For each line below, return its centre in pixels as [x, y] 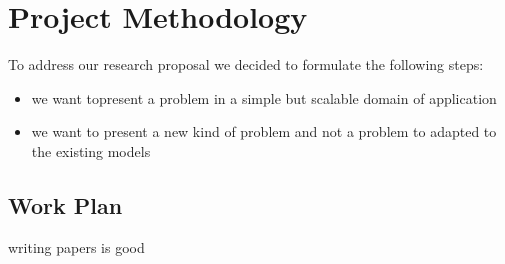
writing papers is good [76, 246]
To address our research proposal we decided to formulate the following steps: [246, 64]
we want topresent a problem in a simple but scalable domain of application [264, 97]
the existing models [91, 150]
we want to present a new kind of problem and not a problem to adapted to [264, 131]
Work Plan [65, 204]
